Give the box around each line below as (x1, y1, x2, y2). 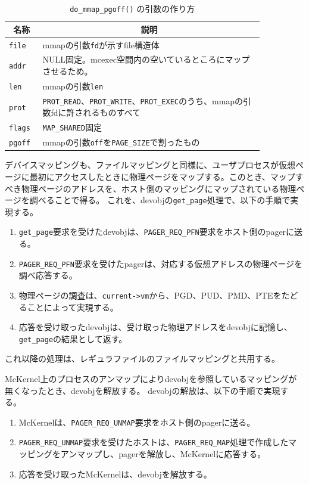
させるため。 (42, 65, 93, 77)
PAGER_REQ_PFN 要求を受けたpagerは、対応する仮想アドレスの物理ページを (18, 257, 303, 269)
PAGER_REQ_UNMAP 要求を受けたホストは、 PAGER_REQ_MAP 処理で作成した (18, 436, 289, 448)
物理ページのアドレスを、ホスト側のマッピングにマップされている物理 (21, 182, 296, 194)
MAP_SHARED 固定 (42, 121, 102, 134)
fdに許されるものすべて (51, 106, 141, 119)
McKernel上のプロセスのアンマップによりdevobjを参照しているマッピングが (5, 372, 297, 384)
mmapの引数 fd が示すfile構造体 (42, 38, 160, 51)
